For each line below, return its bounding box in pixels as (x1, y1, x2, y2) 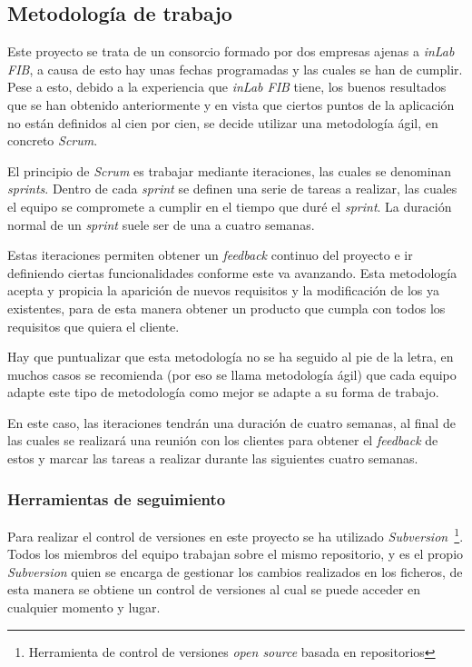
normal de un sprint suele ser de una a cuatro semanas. (7, 214, 315, 234)
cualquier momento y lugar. (7, 597, 161, 616)
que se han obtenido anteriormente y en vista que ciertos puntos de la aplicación (7, 95, 455, 114)
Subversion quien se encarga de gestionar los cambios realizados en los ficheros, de (7, 562, 463, 581)
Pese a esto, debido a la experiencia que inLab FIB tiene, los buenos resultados (7, 77, 447, 96)
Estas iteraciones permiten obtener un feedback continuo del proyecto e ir (7, 245, 413, 264)
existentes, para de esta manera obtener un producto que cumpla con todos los (7, 298, 446, 317)
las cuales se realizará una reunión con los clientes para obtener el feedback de (7, 431, 438, 450)
